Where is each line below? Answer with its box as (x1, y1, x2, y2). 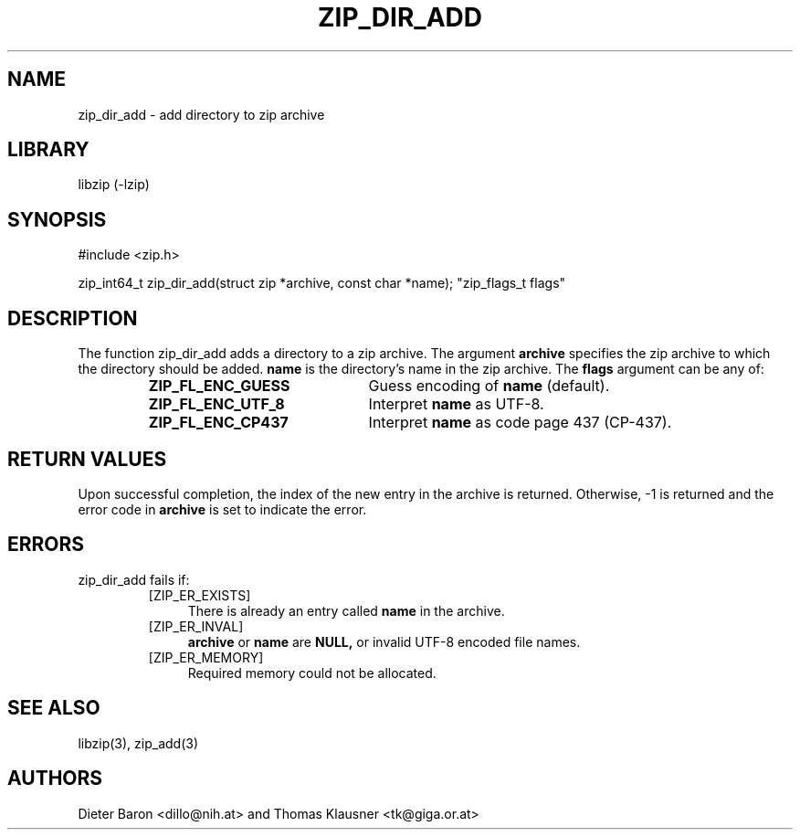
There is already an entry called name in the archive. (187, 602, 505, 619)
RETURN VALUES (7, 447, 167, 471)
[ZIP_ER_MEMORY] (148, 649, 264, 665)
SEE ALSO (7, 696, 100, 720)
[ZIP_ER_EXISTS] (148, 587, 251, 603)
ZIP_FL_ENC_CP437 (148, 413, 289, 432)
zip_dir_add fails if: (78, 571, 190, 588)
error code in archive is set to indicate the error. (78, 501, 367, 517)
